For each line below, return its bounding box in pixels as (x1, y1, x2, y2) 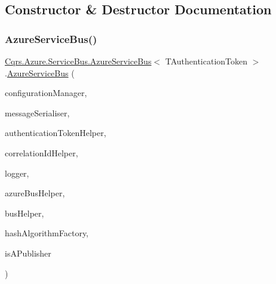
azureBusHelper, (5, 187, 65, 199)
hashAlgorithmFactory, (5, 227, 88, 239)
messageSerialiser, (5, 106, 70, 119)
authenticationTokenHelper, (5, 126, 106, 139)
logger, (5, 166, 29, 179)
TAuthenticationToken (165, 55, 248, 67)
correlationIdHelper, (5, 146, 78, 159)
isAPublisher (5, 246, 51, 259)
